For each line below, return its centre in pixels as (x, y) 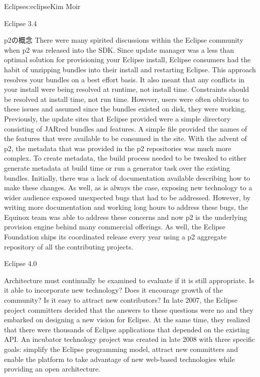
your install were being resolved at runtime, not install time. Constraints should (127, 89)
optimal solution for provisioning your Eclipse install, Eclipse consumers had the (127, 59)
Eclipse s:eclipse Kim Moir (42, 6)
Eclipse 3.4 (21, 23)
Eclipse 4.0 (21, 263)
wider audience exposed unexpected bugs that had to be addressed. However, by (127, 197)
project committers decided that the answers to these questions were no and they (129, 309)
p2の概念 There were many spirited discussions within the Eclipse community (124, 40)
